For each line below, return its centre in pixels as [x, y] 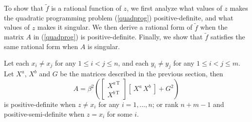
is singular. [104, 46]
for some [120, 113]
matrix [14, 37]
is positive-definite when [40, 104]
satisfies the [228, 37]
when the [214, 27]
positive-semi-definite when [44, 113]
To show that [24, 8]
